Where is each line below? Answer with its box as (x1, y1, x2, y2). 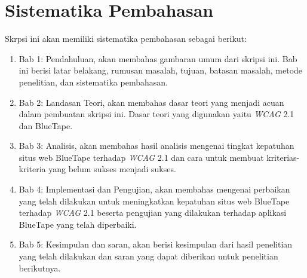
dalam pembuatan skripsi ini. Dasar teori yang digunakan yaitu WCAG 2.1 (19, 108, 294, 120)
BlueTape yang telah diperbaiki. (19, 218, 137, 230)
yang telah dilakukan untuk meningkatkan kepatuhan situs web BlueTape (19, 194, 290, 207)
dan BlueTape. (19, 119, 73, 132)
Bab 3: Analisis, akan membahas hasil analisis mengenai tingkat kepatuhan (19, 139, 294, 152)
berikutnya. (19, 261, 61, 274)
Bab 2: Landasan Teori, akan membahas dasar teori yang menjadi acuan (19, 96, 284, 108)
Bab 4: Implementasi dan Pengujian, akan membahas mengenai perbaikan (19, 183, 290, 195)
